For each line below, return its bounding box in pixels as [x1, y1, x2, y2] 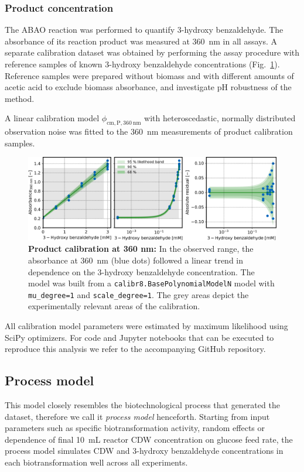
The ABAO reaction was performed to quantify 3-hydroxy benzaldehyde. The [5, 23, 283, 36]
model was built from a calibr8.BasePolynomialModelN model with [28, 277, 275, 289]
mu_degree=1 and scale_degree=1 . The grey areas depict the [28, 288, 249, 300]
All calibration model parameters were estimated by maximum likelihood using [5, 320, 288, 332]
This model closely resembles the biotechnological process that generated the [5, 399, 280, 411]
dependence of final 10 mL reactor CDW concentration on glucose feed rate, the [5, 433, 293, 445]
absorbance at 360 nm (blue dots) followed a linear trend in [28, 254, 244, 266]
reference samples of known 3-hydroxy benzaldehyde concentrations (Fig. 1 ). [5, 58, 280, 70]
